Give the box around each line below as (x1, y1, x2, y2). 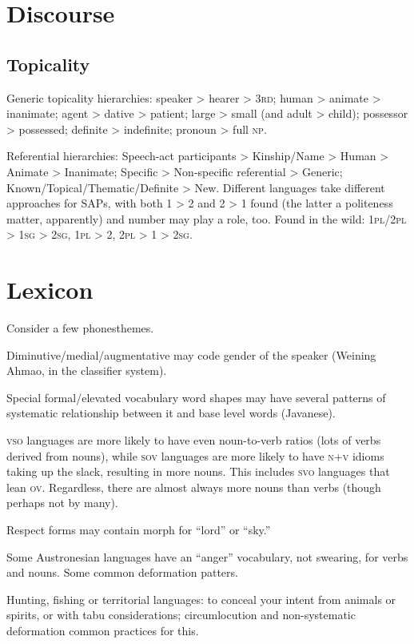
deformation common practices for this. (6, 622, 199, 638)
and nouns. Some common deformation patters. (6, 564, 238, 581)
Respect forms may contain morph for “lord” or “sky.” (6, 521, 271, 537)
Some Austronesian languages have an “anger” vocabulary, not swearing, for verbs (6, 548, 408, 565)
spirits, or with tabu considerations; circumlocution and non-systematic (6, 606, 356, 623)
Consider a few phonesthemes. (6, 320, 154, 336)
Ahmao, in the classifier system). (6, 362, 167, 379)
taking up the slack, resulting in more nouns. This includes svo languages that (6, 463, 390, 480)
